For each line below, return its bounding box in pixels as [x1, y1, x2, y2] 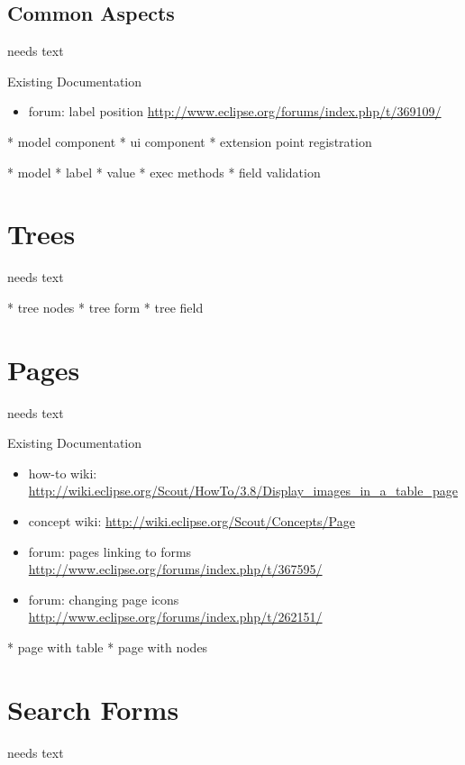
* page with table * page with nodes [7, 637, 208, 656]
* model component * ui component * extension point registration [7, 132, 372, 150]
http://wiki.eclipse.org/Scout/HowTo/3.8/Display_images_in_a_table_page [28, 481, 458, 500]
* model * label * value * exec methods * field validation [7, 162, 321, 181]
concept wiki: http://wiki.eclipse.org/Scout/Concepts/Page [28, 511, 355, 530]
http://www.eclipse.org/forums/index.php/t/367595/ [28, 560, 323, 578]
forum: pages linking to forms [28, 542, 192, 560]
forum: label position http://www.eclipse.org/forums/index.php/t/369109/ [28, 102, 442, 121]
